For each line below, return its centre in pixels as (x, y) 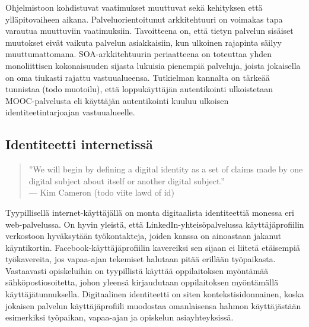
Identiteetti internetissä (79, 144)
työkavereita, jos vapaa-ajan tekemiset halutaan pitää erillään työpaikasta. (141, 259)
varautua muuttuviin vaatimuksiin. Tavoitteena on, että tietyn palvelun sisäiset (149, 31)
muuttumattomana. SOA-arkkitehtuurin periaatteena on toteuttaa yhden (138, 54)
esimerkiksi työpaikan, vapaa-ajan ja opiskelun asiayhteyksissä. (120, 317)
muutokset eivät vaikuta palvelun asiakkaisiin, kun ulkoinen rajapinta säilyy (144, 42)
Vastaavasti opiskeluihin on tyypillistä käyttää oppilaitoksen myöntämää (137, 270)
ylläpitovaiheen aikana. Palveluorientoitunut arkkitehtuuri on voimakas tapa (144, 19)
